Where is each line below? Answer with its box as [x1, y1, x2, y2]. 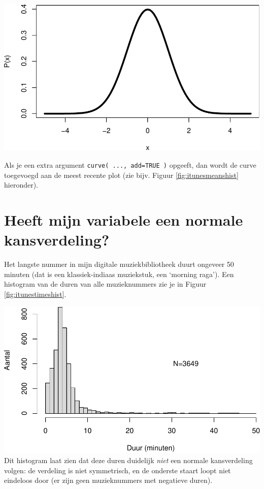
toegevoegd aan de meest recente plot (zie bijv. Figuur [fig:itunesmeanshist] [4, 169, 239, 180]
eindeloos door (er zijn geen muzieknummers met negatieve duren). [4, 475, 213, 485]
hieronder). [4, 179, 38, 190]
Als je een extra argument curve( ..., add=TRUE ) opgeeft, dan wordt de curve [4, 159, 256, 170]
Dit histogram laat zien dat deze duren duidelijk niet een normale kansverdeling [4, 455, 253, 465]
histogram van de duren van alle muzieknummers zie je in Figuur [4, 279, 207, 289]
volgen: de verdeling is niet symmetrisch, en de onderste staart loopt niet [4, 465, 231, 475]
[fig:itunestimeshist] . [4, 288, 67, 299]
